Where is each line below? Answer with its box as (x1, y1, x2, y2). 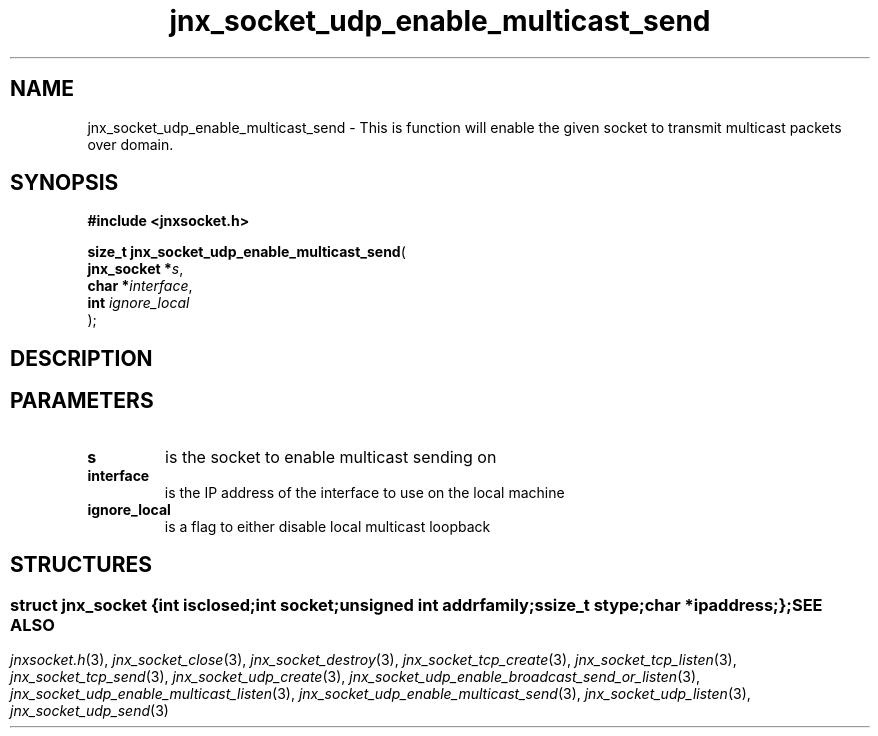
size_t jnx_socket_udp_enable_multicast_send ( (87, 243, 406, 261)
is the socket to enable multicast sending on (165, 446, 497, 467)
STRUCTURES (10, 552, 152, 578)
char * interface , (87, 277, 193, 295)
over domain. (87, 135, 174, 153)
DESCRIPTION (10, 345, 153, 371)
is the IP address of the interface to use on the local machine (164, 483, 565, 501)
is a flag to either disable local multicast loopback (164, 517, 491, 535)
